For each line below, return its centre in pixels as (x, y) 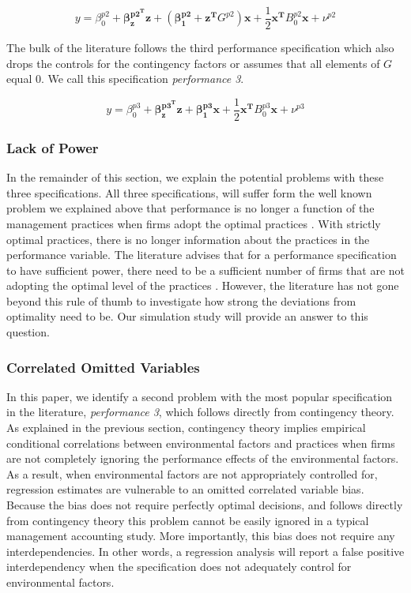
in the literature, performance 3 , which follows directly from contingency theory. (200, 412)
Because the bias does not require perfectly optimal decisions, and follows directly (205, 505)
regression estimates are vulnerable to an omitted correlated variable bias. (185, 489)
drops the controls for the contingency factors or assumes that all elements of (193, 63)
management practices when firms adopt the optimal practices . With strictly (194, 223)
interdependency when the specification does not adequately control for (179, 567)
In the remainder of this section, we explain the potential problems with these (195, 177)
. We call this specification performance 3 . (142, 79)
